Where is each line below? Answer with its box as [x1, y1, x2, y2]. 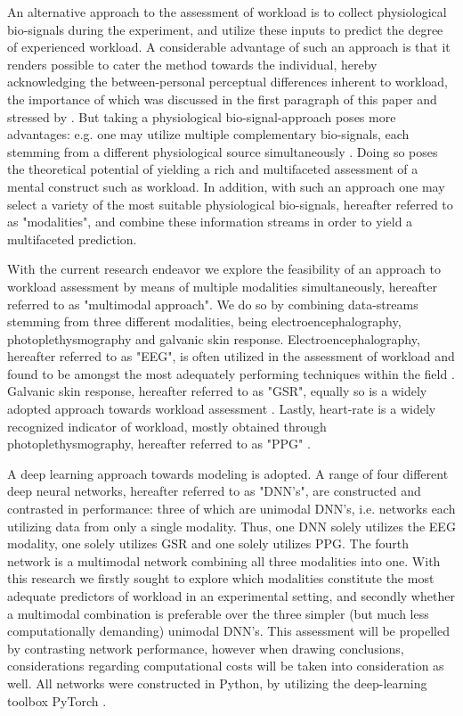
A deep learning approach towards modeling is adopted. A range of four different [7, 464, 449, 482]
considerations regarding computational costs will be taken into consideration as [7, 656, 444, 675]
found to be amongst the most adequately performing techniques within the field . [7, 364, 455, 383]
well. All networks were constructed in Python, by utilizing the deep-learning [7, 673, 427, 692]
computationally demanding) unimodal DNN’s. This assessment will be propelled [7, 621, 450, 640]
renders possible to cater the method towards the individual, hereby [7, 54, 378, 73]
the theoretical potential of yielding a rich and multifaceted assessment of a [7, 160, 418, 178]
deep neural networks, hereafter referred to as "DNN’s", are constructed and [7, 481, 421, 500]
